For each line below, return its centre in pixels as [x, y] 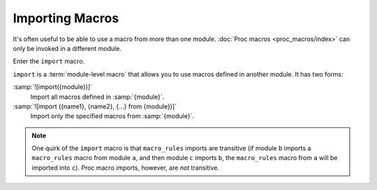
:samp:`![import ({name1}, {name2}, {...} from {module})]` [95, 106]
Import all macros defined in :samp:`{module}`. [97, 97]
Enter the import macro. [49, 61]
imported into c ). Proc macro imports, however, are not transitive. [126, 168]
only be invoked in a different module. [67, 48]
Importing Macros [66, 18]
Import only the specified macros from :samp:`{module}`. [112, 116]
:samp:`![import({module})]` [53, 87]
